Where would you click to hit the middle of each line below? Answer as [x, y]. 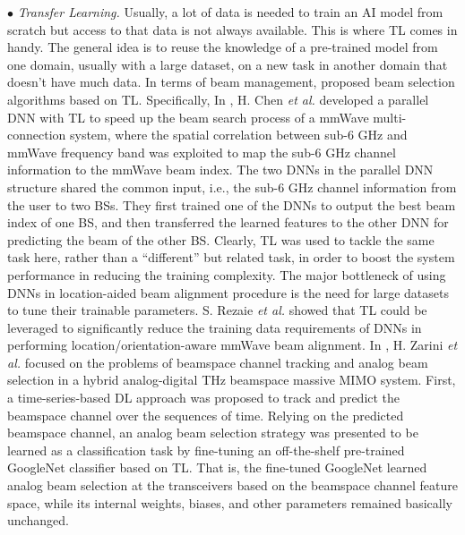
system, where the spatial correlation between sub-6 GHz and [238, 135]
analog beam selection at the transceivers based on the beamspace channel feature [232, 485]
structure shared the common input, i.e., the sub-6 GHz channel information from [232, 187]
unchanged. [38, 520]
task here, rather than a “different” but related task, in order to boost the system [231, 257]
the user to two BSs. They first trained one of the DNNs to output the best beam [232, 204]
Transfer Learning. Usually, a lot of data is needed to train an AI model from [230, 12]
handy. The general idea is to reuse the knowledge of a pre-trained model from [223, 47]
